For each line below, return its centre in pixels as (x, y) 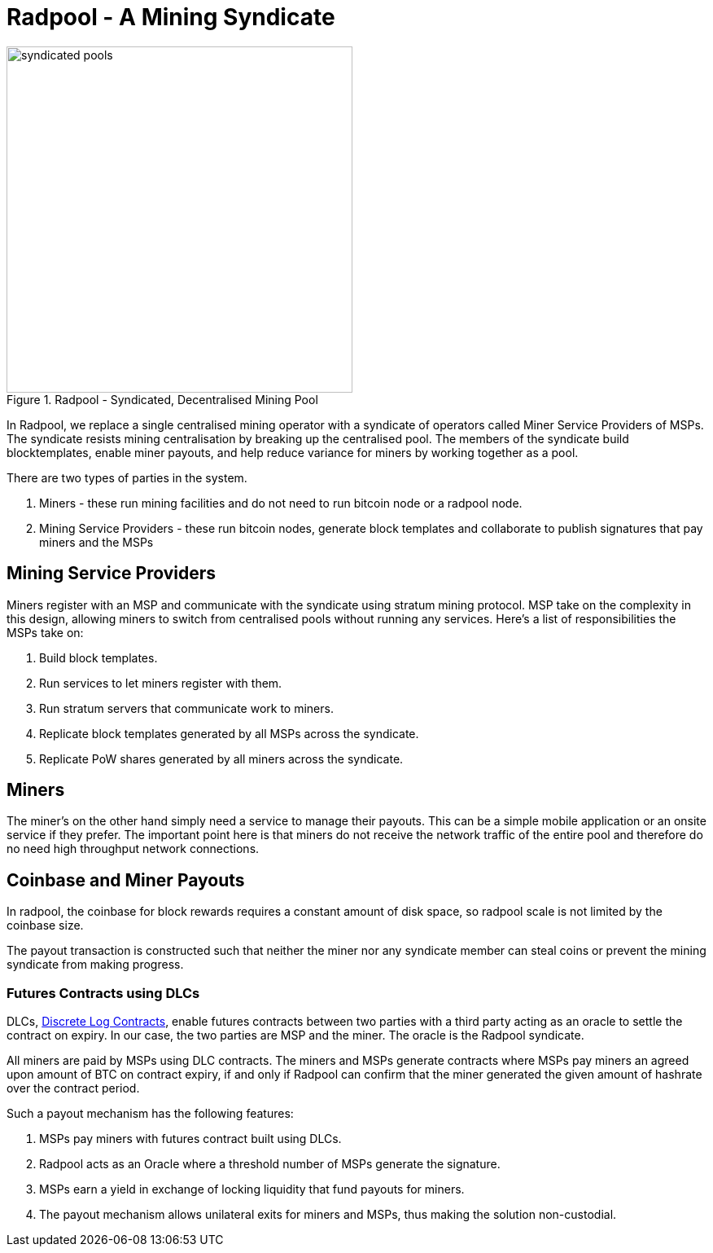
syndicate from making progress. (95, 965)
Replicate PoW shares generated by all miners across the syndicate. (221, 758)
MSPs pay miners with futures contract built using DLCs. (190, 1139)
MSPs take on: (45, 632)
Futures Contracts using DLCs (103, 993)
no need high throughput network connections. (133, 849)
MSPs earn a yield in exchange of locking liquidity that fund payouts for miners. (252, 1189)
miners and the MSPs (96, 542)
